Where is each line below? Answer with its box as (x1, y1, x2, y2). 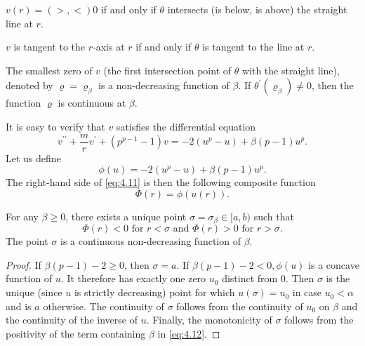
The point (6, 234, 48, 248)
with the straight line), (241, 62, 340, 77)
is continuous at (58, 95, 126, 110)
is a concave (308, 257, 359, 272)
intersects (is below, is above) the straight (167, 2, 347, 16)
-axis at (93, 39, 125, 54)
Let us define (6, 150, 61, 165)
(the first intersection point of (103, 62, 232, 77)
